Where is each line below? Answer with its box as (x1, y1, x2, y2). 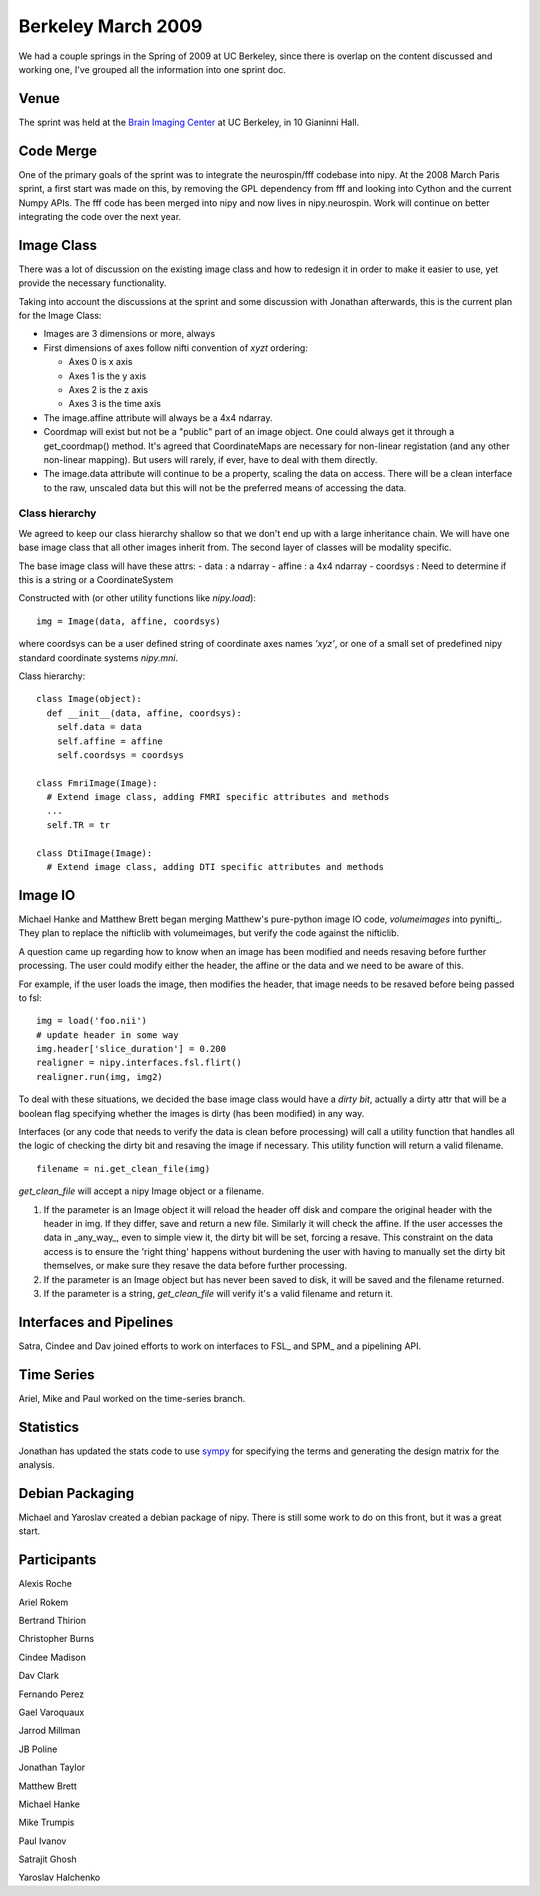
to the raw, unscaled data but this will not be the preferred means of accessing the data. (43, 481, 407, 494)
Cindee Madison (18, 1651, 87, 1663)
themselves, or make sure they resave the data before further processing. (43, 1260, 348, 1272)
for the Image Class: (18, 310, 102, 321)
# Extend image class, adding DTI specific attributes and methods (46, 861, 385, 873)
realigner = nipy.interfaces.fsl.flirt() (36, 1057, 242, 1069)
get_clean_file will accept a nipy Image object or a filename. (18, 1185, 265, 1197)
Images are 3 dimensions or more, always (43, 328, 216, 340)
